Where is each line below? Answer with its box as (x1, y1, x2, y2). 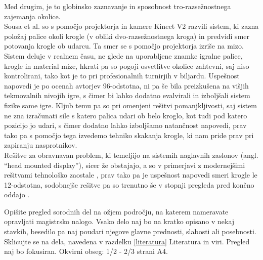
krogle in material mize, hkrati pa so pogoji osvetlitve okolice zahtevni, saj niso (4, 60, 249, 71)
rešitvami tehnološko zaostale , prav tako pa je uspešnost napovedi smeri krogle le (4, 169, 257, 180)
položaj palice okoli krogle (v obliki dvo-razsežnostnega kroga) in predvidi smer (4, 30, 249, 41)
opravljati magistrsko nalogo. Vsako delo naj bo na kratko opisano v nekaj (4, 216, 235, 227)
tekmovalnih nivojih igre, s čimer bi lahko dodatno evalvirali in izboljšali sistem (4, 90, 250, 101)
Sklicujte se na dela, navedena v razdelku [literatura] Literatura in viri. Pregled (4, 236, 250, 246)
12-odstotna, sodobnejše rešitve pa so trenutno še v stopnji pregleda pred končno (4, 179, 254, 190)
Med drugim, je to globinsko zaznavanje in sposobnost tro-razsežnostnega (4, 1, 231, 11)
